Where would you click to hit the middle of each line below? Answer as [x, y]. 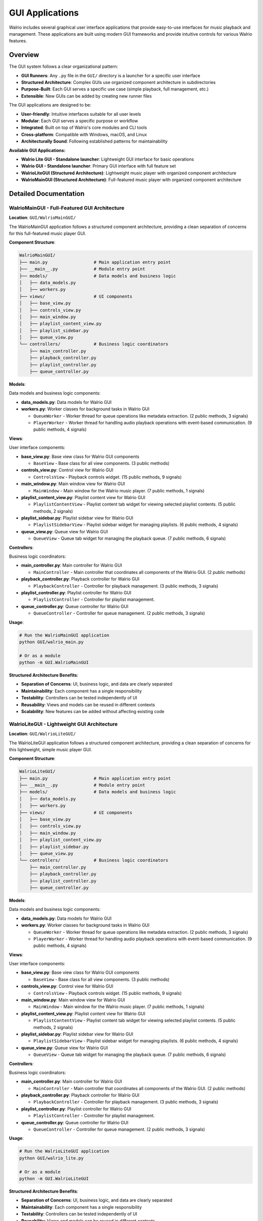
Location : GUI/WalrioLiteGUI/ [42, 734]
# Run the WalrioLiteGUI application [64, 1151]
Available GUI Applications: [37, 150]
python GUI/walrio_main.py [51, 642]
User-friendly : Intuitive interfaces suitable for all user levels [81, 114]
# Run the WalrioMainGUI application [64, 635]
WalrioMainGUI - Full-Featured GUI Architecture [67, 208]
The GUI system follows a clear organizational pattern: [64, 66]
